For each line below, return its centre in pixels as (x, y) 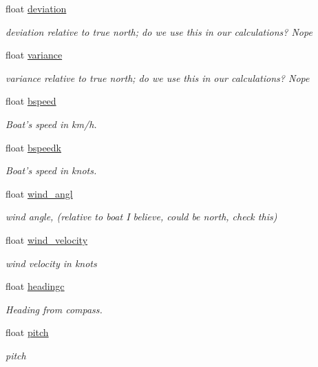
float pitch (27, 332)
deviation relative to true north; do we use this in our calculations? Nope (159, 31)
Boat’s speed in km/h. (51, 124)
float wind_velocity (47, 239)
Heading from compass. (54, 309)
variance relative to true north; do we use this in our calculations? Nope (158, 77)
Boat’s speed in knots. (51, 170)
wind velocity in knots (51, 263)
